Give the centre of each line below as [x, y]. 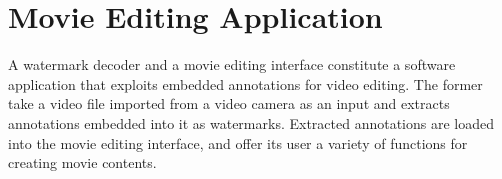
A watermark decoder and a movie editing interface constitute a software [232, 64]
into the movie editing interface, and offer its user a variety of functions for [238, 142]
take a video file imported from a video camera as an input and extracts [229, 103]
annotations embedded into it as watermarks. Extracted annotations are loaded [251, 122]
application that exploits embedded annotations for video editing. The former [245, 83]
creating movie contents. [82, 162]
